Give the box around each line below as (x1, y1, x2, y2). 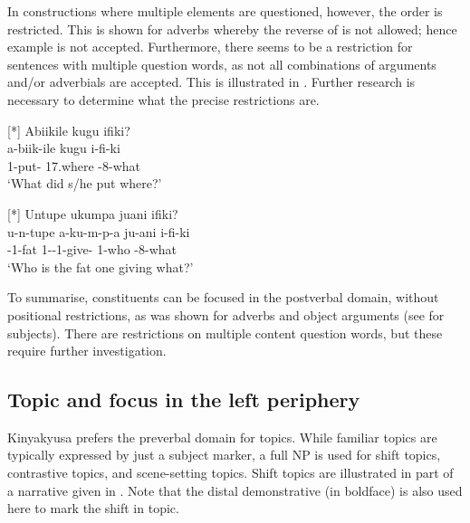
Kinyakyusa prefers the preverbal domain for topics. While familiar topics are (7, 427, 437, 446)
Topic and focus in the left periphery (7, 385, 360, 414)
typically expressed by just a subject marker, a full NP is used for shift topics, (7, 445, 441, 464)
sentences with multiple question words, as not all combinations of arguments (7, 54, 436, 73)
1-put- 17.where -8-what (7, 156, 141, 175)
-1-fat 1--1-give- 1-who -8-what (7, 240, 177, 259)
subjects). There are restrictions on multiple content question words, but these (7, 323, 443, 342)
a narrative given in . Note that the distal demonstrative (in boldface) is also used (7, 480, 463, 499)
